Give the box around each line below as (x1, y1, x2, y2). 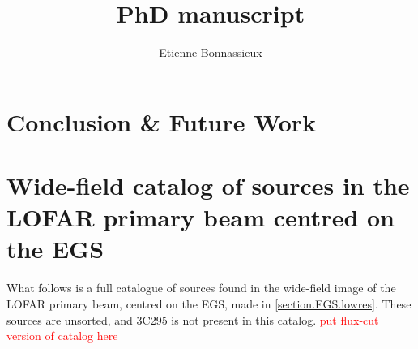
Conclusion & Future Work (6, 105, 317, 138)
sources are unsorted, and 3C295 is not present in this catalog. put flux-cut (6, 311, 379, 328)
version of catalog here (6, 327, 118, 344)
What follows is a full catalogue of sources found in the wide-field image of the (6, 279, 396, 296)
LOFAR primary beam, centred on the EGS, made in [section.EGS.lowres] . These (6, 295, 412, 312)
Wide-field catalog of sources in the (6, 169, 410, 202)
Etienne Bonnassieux (159, 44, 262, 61)
